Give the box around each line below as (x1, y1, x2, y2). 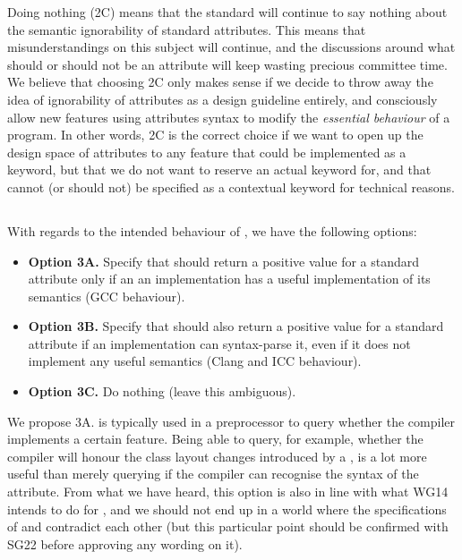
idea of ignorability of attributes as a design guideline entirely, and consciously (7, 89, 438, 108)
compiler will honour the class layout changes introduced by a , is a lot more (7, 446, 427, 465)
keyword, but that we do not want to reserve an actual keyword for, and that (7, 160, 432, 179)
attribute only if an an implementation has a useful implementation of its (28, 269, 431, 288)
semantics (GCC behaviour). (28, 286, 185, 305)
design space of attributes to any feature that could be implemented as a (7, 142, 406, 161)
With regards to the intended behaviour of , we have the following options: (7, 221, 417, 240)
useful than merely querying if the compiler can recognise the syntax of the (7, 464, 419, 483)
